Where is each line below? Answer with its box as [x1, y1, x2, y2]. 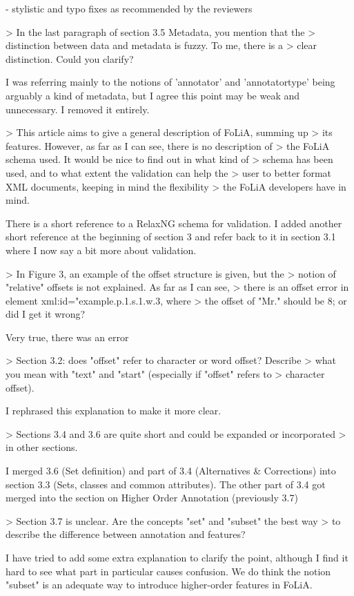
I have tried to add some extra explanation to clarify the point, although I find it [6, 550, 348, 564]
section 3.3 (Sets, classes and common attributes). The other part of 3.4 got [6, 477, 326, 491]
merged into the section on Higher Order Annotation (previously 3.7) [6, 490, 298, 505]
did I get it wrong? [6, 307, 86, 321]
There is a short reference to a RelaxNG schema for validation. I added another [6, 215, 342, 230]
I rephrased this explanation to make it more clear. [6, 403, 222, 418]
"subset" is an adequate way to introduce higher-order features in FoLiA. [6, 577, 313, 592]
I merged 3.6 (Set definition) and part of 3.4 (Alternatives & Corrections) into [6, 463, 336, 478]
